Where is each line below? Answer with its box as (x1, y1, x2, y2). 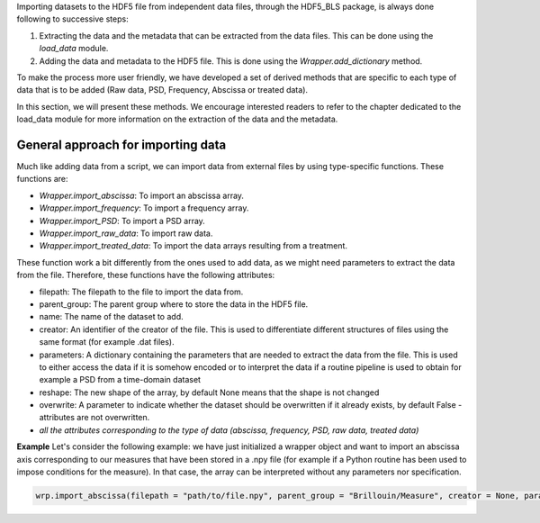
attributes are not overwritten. (39, 412, 150, 423)
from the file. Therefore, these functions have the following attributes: (16, 270, 275, 281)
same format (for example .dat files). (39, 337, 175, 347)
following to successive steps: (16, 14, 130, 24)
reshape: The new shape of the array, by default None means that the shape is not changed (39, 387, 380, 398)
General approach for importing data (16, 137, 227, 152)
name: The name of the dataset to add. (39, 311, 184, 322)
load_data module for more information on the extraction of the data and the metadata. (16, 113, 338, 125)
